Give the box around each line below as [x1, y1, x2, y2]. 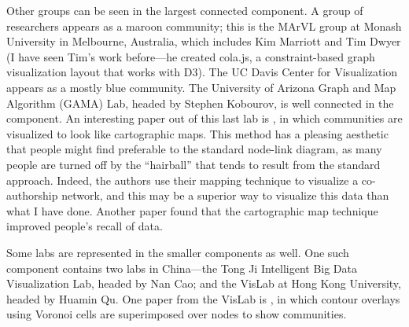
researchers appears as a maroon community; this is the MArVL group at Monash [6, 17, 402, 34]
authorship [6, 187, 58, 204]
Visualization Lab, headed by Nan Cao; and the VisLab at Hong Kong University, [6, 275, 401, 292]
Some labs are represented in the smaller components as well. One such [6, 244, 349, 260]
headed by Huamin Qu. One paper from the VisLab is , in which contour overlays [6, 290, 400, 307]
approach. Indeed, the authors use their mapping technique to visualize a [6, 171, 359, 188]
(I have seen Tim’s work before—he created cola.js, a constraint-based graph [6, 48, 375, 64]
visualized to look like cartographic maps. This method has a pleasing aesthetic [6, 125, 389, 141]
